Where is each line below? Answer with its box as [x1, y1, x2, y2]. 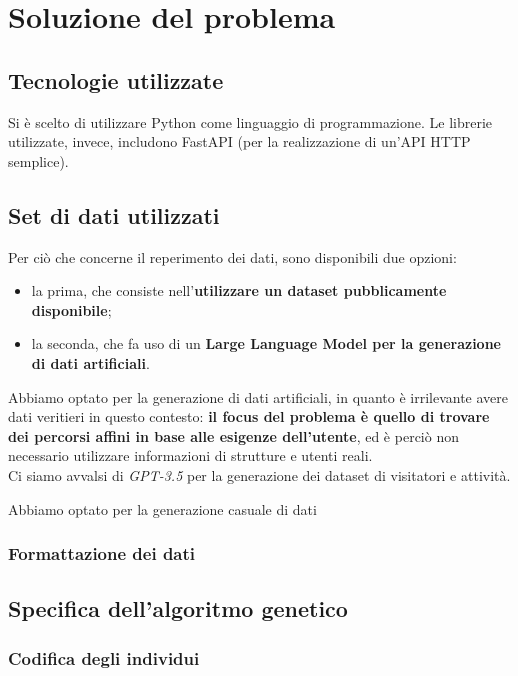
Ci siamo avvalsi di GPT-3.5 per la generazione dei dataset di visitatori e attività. [8, 464, 511, 485]
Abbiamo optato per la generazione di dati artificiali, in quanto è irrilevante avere [8, 386, 508, 407]
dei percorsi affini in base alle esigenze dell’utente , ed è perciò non [8, 425, 459, 446]
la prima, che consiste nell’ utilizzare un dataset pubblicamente [31, 280, 447, 301]
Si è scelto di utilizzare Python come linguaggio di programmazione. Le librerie [8, 111, 493, 132]
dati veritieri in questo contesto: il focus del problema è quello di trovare [8, 406, 490, 427]
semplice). [8, 150, 69, 171]
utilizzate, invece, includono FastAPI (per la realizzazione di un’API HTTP [8, 131, 471, 152]
